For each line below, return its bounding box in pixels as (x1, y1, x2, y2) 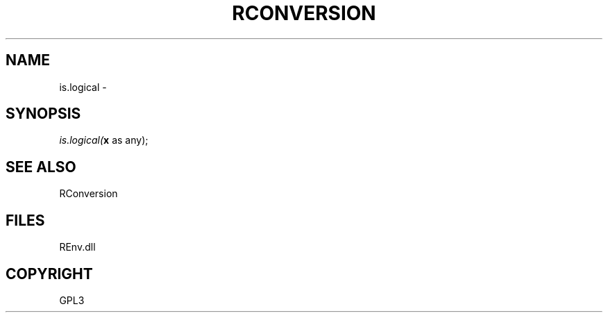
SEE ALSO (6, 158, 76, 176)
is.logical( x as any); (59, 134, 149, 147)
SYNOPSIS (6, 105, 81, 123)
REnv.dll (59, 241, 96, 253)
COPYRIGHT (6, 265, 93, 283)
